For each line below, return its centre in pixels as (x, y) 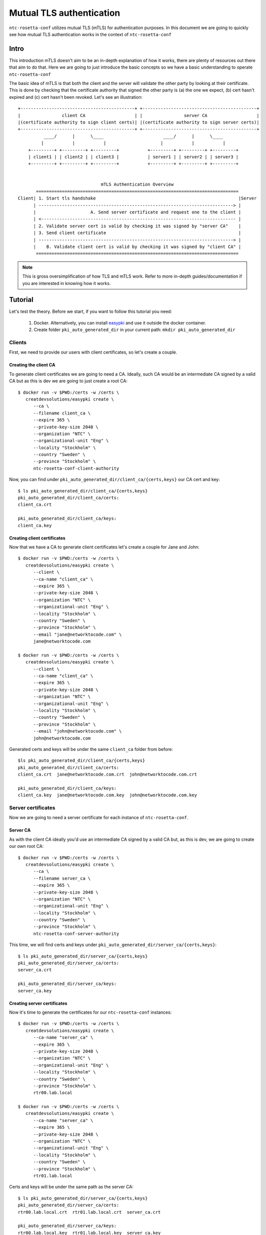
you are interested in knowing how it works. (66, 283)
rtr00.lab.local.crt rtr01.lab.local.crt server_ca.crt (89, 1212)
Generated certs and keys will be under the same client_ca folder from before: (91, 749)
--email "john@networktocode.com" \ (78, 731)
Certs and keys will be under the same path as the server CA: (71, 1187)
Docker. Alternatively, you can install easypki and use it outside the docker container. (120, 323)
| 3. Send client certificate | (137, 233)
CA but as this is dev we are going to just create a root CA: (68, 381)
